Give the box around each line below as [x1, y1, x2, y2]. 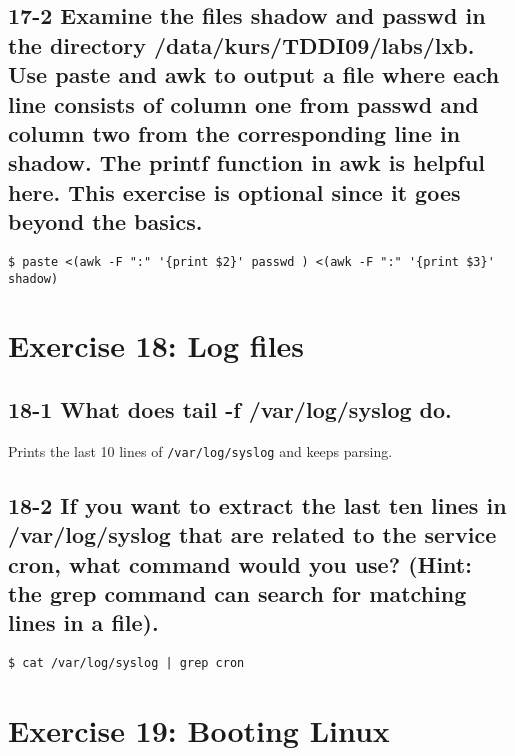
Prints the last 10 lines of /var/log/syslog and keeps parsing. [8, 440, 393, 461]
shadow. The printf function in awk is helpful [8, 147, 486, 178]
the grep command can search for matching [8, 578, 467, 609]
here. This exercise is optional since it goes [8, 176, 461, 207]
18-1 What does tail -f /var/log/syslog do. [8, 394, 452, 425]
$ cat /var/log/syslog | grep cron [8, 656, 245, 671]
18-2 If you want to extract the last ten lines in [8, 489, 507, 520]
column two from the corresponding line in [8, 117, 461, 148]
